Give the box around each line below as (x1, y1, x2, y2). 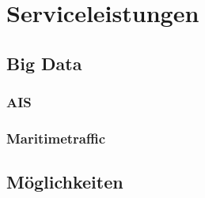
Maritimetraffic (6, 128, 106, 148)
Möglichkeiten (6, 170, 123, 194)
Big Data (6, 50, 82, 75)
